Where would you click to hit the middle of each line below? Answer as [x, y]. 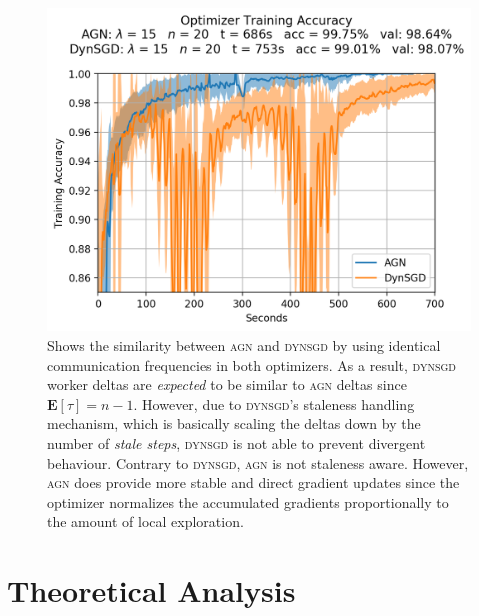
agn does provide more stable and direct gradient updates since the [253, 482]
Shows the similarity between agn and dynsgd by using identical [244, 344]
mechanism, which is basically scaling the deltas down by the [234, 423]
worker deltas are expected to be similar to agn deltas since [227, 384]
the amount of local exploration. [145, 521]
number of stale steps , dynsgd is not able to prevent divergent [236, 442]
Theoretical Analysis [151, 590]
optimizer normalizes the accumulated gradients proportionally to [248, 501]
